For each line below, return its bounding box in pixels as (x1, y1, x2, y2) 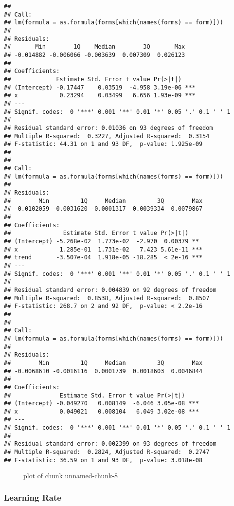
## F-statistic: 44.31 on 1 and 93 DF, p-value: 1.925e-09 (4, 141, 203, 148)
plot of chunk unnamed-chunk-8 (23, 470, 118, 481)
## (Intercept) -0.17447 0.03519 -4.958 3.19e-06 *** (4, 84, 196, 91)
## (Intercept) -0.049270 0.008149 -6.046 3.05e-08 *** (4, 400, 199, 407)
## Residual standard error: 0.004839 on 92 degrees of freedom (4, 286, 216, 293)
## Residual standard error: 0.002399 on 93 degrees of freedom (4, 440, 216, 448)
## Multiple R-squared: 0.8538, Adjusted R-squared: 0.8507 (4, 294, 210, 302)
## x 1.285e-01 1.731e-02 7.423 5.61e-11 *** (4, 246, 203, 253)
